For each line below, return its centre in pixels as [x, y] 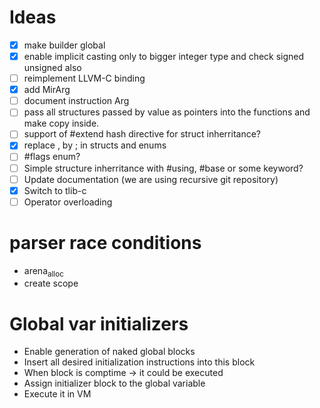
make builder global [64, 45]
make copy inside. [61, 123]
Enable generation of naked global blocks [109, 352]
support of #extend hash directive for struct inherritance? [142, 134]
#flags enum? [52, 157]
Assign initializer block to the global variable [114, 383]
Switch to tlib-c [55, 190]
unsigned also [52, 68]
